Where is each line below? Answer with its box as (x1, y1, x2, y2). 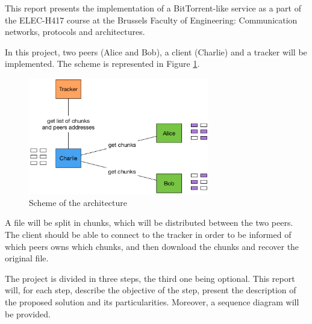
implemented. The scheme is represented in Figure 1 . (5, 57, 200, 70)
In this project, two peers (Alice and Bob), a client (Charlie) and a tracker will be (5, 45, 307, 58)
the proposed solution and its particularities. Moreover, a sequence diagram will (5, 295, 299, 308)
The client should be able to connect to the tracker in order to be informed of (5, 228, 292, 240)
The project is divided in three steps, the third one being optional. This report (5, 272, 295, 284)
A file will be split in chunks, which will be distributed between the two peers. (5, 216, 293, 229)
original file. (5, 252, 49, 264)
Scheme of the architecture (29, 196, 128, 208)
